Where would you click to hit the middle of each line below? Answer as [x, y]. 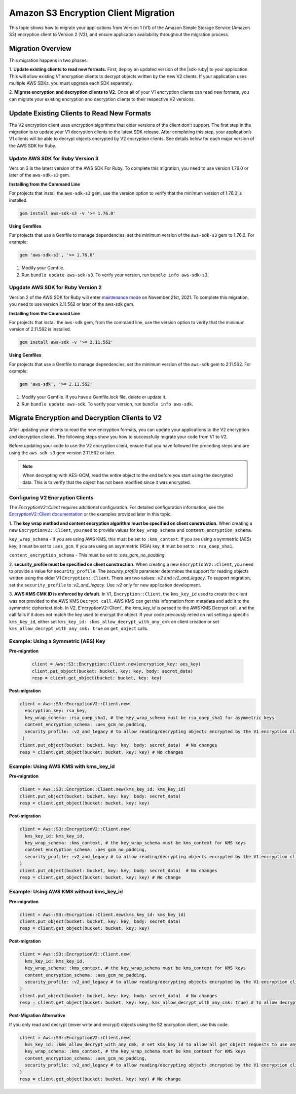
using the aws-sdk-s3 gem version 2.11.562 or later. [62, 453]
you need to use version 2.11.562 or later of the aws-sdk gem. [72, 304]
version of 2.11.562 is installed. [40, 329]
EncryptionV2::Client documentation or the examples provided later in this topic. [91, 514]
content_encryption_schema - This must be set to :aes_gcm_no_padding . [88, 555]
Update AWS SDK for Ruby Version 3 [54, 158]
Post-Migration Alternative [37, 1016]
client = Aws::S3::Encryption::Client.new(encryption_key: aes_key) [116, 664]
